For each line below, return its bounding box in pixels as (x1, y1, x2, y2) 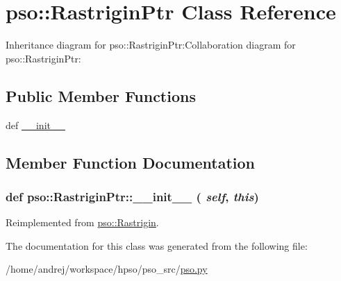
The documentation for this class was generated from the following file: (6, 238, 308, 253)
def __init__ (6, 117, 65, 132)
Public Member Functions (6, 85, 196, 106)
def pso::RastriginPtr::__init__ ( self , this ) (6, 187, 259, 205)
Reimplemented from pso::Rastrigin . (6, 215, 159, 230)
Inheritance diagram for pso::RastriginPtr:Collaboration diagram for (6, 37, 296, 52)
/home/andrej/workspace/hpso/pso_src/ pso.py (6, 262, 208, 276)
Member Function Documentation (6, 151, 256, 173)
